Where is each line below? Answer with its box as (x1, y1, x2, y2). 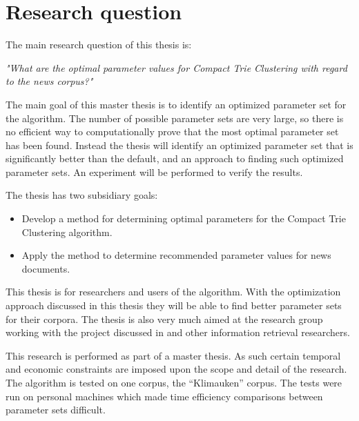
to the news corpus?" (6, 74, 93, 88)
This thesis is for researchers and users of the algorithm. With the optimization (6, 284, 341, 299)
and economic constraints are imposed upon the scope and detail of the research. (6, 362, 347, 376)
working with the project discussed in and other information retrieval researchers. (6, 325, 350, 340)
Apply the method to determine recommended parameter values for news (21, 248, 331, 262)
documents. (21, 261, 70, 275)
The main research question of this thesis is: (6, 37, 192, 52)
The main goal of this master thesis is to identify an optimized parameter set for (6, 97, 347, 111)
